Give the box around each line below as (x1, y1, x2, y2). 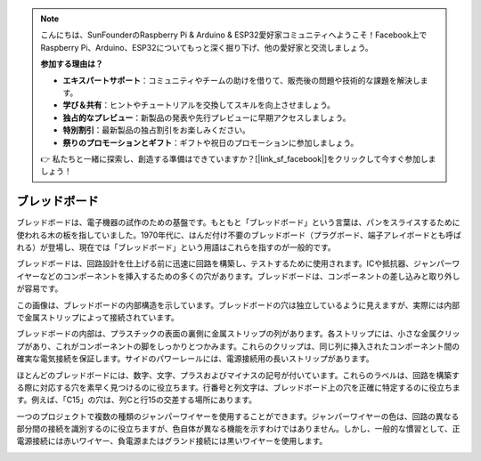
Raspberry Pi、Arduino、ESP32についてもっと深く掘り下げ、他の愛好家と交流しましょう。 (40, 42, 373, 53)
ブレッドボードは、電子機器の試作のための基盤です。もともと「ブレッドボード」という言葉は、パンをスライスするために (16, 217, 461, 228)
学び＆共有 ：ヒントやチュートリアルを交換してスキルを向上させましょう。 (62, 100, 336, 110)
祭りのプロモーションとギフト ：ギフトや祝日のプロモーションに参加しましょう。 (62, 137, 359, 148)
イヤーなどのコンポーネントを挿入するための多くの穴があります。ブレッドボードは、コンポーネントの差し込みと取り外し (16, 271, 461, 281)
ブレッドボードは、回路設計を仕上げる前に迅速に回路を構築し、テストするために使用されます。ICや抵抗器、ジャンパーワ (16, 258, 461, 269)
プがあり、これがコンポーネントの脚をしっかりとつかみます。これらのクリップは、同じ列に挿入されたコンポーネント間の (16, 341, 461, 352)
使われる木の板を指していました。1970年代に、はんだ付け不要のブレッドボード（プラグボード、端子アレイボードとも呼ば (16, 230, 462, 240)
